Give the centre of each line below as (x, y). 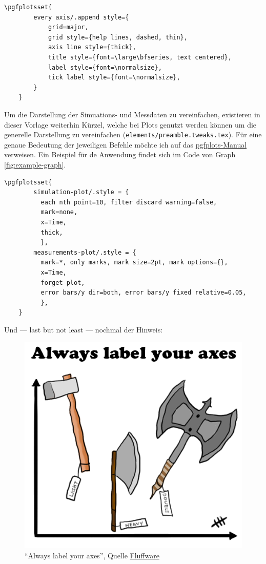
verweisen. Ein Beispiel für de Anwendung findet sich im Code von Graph (120, 154)
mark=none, (59, 212)
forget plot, (63, 283)
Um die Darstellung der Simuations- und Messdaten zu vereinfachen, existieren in (132, 114)
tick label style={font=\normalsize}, (114, 78)
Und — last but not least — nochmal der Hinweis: (84, 329)
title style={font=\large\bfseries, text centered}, (140, 57)
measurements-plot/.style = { (85, 252)
